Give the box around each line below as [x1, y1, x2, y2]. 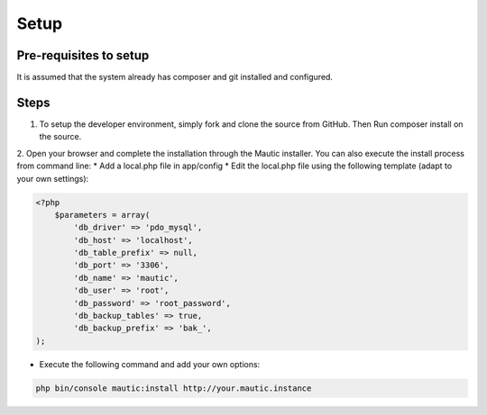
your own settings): [16, 173, 89, 184]
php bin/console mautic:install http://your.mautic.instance [35, 383, 312, 393]
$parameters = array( [54, 210, 151, 220]
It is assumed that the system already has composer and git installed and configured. [16, 72, 334, 83]
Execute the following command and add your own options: [39, 358, 261, 369]
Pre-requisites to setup [16, 48, 150, 63]
